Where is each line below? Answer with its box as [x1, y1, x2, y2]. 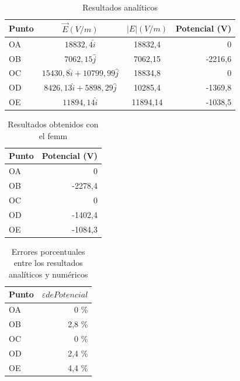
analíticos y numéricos [8, 268, 88, 280]
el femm [39, 129, 68, 141]
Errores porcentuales [11, 245, 85, 257]
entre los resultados [13, 257, 83, 269]
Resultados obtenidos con [8, 118, 99, 130]
